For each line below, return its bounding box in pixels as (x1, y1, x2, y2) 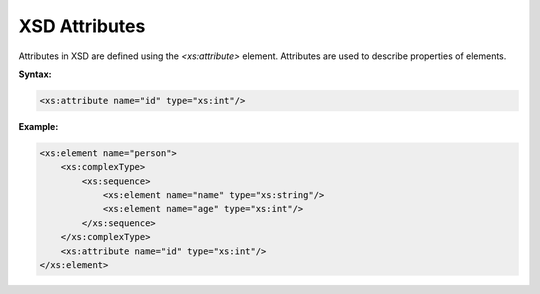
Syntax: (18, 68, 52, 80)
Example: (18, 120, 59, 132)
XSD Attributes (18, 15, 146, 37)
